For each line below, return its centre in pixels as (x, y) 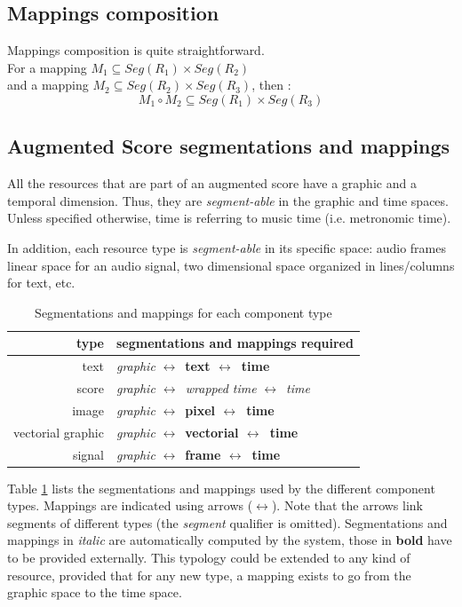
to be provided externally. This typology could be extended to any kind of (209, 558)
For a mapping (47, 67)
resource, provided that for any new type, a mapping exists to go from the (209, 575)
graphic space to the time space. (95, 592)
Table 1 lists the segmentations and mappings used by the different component (221, 488)
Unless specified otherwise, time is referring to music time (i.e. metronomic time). (229, 218)
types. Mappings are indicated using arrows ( (130, 505)
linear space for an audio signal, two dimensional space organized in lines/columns (231, 265)
